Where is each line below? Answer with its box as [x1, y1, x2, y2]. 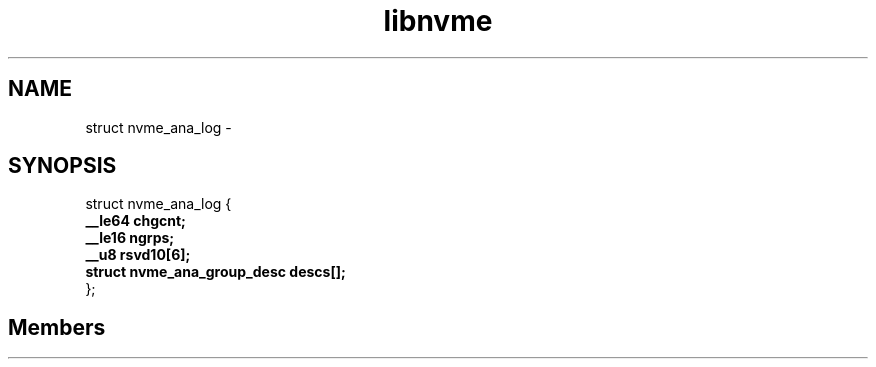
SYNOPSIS [8, 153, 117, 179]
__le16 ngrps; [85, 229, 175, 247]
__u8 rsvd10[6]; [85, 246, 191, 264]
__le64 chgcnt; [85, 212, 186, 230]
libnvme [383, 4, 493, 38]
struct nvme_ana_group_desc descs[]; [85, 263, 346, 281]
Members [8, 314, 106, 340]
